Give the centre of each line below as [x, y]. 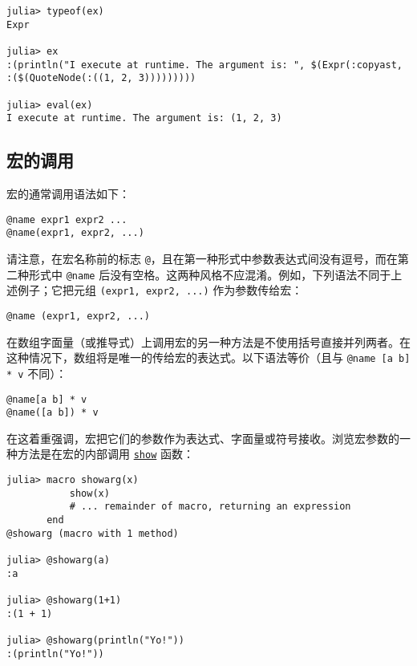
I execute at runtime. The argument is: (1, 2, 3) [144, 118]
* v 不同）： [37, 373]
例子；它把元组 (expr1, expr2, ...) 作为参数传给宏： [160, 290]
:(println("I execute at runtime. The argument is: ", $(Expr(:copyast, [204, 65]
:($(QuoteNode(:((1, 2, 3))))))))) [101, 78]
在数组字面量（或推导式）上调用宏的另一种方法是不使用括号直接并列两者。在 [208, 341]
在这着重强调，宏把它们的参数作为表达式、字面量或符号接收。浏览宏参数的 [203, 438]
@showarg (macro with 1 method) [93, 533]
